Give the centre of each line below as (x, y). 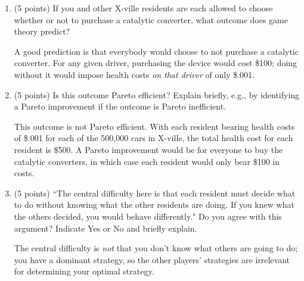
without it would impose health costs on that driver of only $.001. (134, 74)
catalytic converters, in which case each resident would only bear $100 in (147, 161)
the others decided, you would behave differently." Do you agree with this (148, 216)
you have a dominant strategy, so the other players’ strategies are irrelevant (152, 259)
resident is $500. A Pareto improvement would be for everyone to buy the (148, 149)
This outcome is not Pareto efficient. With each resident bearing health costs (154, 126)
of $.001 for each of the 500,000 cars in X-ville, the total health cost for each (153, 138)
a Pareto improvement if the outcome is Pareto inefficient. (120, 106)
